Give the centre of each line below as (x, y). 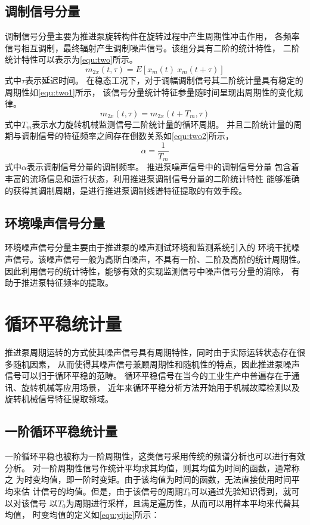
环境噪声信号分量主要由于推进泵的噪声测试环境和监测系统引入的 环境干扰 (148, 247)
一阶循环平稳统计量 (61, 431)
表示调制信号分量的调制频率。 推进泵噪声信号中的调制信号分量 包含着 (163, 167)
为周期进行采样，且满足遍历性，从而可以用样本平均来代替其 (183, 503)
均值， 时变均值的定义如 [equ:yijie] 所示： (82, 515)
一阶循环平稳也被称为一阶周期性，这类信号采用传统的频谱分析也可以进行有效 (155, 456)
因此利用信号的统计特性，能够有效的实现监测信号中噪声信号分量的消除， (147, 271)
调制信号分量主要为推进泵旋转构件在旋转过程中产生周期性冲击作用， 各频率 (152, 36)
